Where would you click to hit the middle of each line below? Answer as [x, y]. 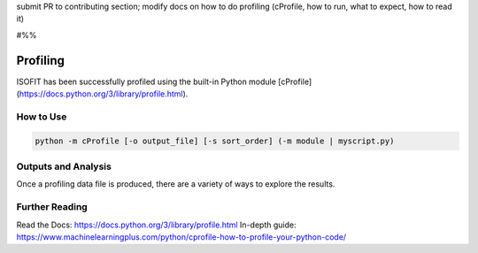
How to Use [42, 117]
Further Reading [52, 207]
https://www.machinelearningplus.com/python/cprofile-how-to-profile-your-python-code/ [181, 237]
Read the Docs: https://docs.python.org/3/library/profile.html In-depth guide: [156, 225]
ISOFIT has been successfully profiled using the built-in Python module [146, 81]
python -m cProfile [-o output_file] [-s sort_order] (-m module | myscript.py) [215, 141]
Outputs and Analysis [64, 166]
